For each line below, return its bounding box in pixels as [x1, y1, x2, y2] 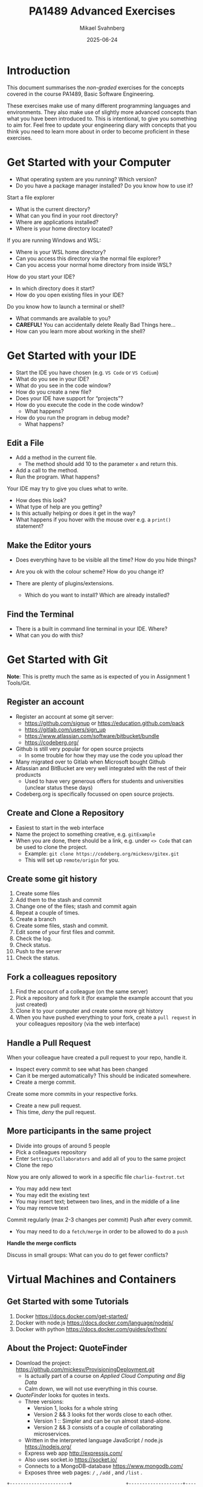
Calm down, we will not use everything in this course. [24, 1385, 158, 1392]
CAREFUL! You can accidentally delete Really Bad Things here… [15, 321, 176, 328]
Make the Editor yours [7, 540, 92, 550]
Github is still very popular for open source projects [15, 745, 144, 753]
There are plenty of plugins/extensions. [15, 580, 114, 587]
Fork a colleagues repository [7, 972, 117, 982]
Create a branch [15, 916, 56, 923]
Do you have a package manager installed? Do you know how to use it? [15, 182, 193, 189]
